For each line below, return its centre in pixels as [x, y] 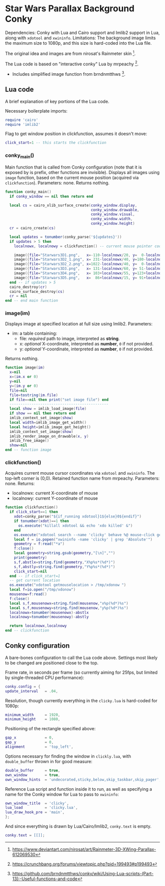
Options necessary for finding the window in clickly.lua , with [68, 756]
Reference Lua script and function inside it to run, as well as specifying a [79, 789]
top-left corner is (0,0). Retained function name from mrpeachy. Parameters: [82, 478]
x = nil [15, 372]
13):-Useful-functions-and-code [45, 879]
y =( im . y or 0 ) [24, 386]
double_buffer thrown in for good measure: [49, 761]
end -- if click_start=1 [35, 576]
